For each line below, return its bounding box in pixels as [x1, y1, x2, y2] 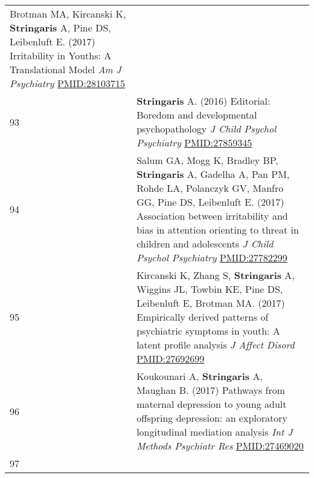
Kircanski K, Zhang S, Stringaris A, [136, 268, 295, 282]
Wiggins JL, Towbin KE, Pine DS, [136, 282, 283, 296]
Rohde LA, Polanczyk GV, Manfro [136, 181, 284, 195]
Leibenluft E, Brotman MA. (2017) [136, 296, 285, 310]
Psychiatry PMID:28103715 [10, 76, 125, 90]
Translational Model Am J [10, 62, 121, 76]
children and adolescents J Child [136, 237, 274, 250]
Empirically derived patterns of [136, 310, 269, 324]
